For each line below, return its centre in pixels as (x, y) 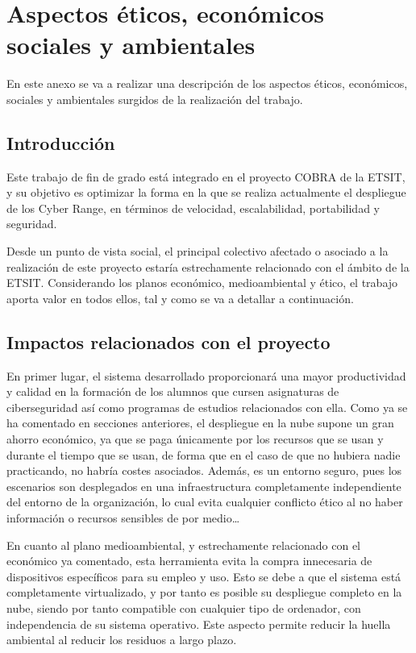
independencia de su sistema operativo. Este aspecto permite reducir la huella (199, 624)
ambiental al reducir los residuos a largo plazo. (122, 640)
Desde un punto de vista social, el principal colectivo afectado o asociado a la (198, 251)
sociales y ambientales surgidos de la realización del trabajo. (155, 99)
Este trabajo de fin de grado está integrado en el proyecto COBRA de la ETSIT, (206, 176)
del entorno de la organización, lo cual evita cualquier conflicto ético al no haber (205, 502)
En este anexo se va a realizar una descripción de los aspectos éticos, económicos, (207, 83)
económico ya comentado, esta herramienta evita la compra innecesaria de (189, 561)
